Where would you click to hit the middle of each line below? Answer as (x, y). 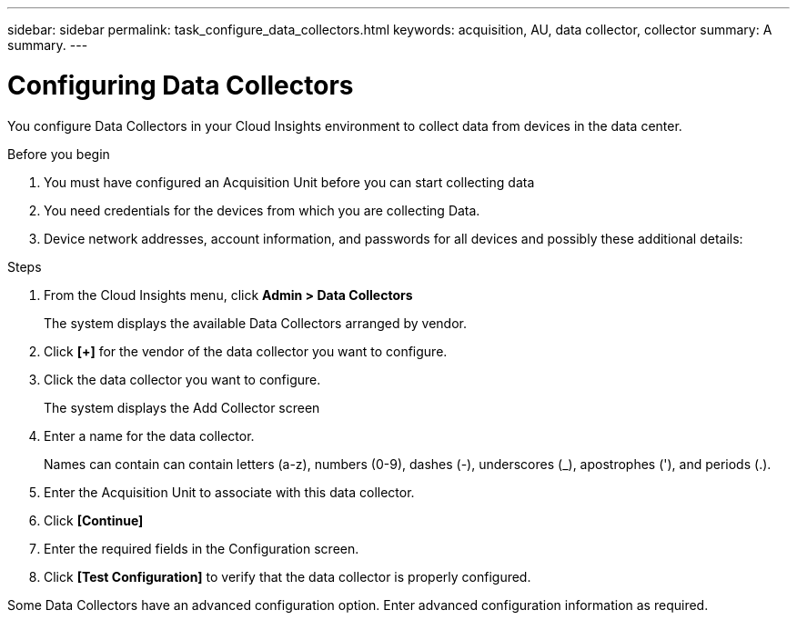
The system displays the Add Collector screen (182, 407)
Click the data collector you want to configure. (182, 379)
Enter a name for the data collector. (149, 435)
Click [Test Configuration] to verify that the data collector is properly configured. (288, 576)
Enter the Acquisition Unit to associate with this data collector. (229, 492)
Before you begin (59, 154)
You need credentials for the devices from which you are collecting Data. (262, 210)
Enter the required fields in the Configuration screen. (202, 548)
